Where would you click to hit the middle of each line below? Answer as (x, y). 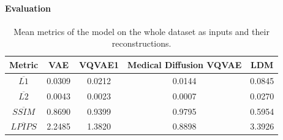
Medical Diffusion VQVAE (185, 64)
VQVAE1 (99, 64)
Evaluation (28, 8)
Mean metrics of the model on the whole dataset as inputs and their (141, 31)
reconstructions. (141, 43)
